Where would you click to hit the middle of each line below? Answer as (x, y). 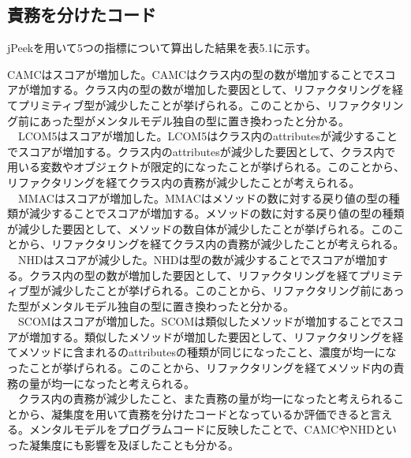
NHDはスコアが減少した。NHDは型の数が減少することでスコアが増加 (197, 259)
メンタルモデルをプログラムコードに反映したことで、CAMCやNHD (202, 429)
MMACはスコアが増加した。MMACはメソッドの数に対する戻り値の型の (203, 197)
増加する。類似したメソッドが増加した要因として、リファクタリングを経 (216, 336)
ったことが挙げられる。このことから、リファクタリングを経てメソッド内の (200, 368)
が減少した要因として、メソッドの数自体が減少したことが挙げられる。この (200, 228)
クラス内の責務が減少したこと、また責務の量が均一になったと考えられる (205, 398)
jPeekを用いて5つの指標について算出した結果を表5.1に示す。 (162, 48)
